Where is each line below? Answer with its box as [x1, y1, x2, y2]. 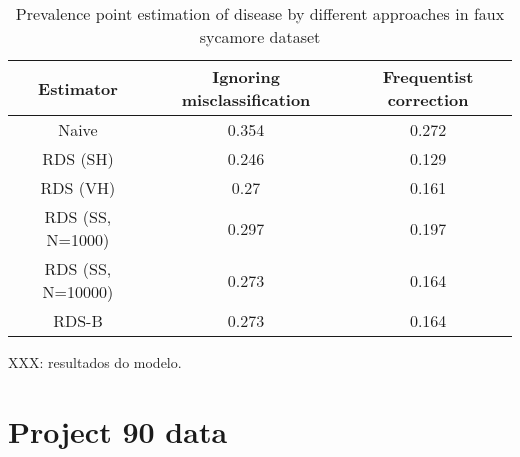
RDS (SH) [42, 147, 114, 170]
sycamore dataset [199, 25, 321, 48]
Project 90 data [8, 410, 228, 451]
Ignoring [212, 65, 280, 88]
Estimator [38, 76, 118, 100]
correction [387, 88, 469, 111]
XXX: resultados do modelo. [8, 352, 182, 372]
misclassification [181, 88, 311, 111]
